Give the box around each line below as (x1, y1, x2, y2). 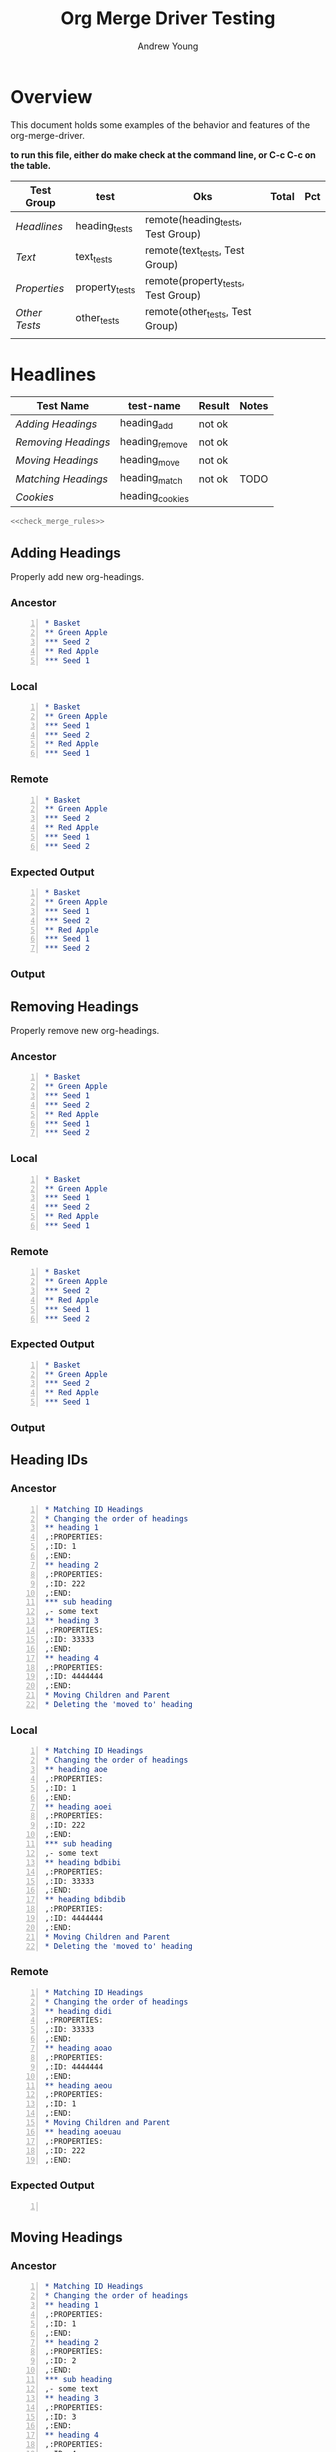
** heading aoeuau (44, 2127, 122, 2137)
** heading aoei (44, 1802, 113, 1812)
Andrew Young (137, 40, 199, 52)
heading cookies (119, 489, 190, 505)
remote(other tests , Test (144, 305, 252, 321)
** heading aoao (44, 2043, 113, 2054)
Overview (10, 85, 93, 108)
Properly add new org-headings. (10, 571, 145, 582)
